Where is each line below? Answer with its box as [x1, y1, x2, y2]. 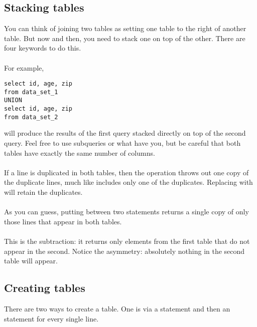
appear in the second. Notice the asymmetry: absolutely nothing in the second [4, 245, 245, 256]
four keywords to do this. [4, 43, 81, 53]
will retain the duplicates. [4, 187, 83, 197]
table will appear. [4, 255, 58, 266]
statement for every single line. [4, 313, 99, 323]
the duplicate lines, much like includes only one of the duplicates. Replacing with [4, 177, 253, 187]
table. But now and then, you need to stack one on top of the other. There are [4, 33, 245, 43]
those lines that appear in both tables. [4, 216, 122, 226]
